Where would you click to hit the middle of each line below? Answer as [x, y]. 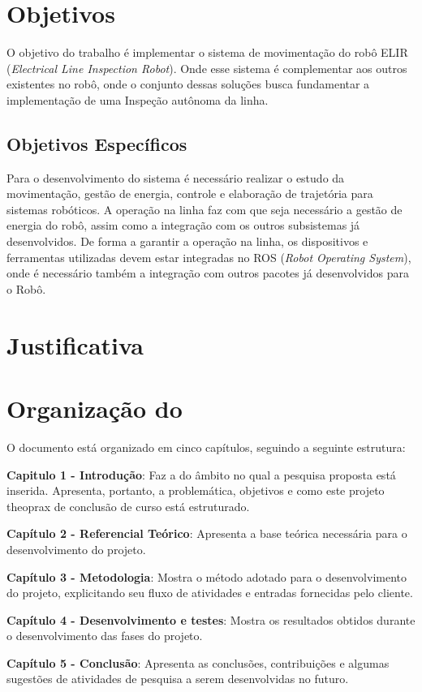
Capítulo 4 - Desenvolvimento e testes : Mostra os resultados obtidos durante [211, 619]
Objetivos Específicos [97, 143]
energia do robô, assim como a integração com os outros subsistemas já [183, 225]
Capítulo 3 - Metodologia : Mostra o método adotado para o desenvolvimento [207, 576]
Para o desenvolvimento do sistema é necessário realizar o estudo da [176, 177]
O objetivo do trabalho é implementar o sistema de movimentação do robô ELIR [207, 52]
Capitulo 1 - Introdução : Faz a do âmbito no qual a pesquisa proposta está [201, 474]
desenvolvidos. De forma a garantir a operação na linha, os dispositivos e [187, 241]
